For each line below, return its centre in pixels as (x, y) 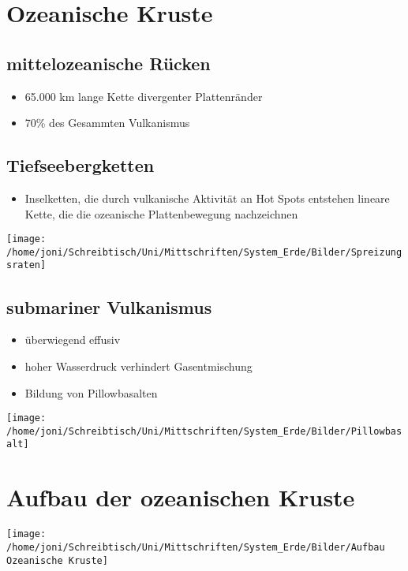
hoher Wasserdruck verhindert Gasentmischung (138, 366)
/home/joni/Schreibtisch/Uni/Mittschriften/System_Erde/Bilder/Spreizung (204, 252)
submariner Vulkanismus (109, 306)
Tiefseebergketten (80, 165)
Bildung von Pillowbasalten (91, 392)
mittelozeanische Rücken (109, 63)
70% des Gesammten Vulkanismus (107, 123)
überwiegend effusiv (73, 340)
